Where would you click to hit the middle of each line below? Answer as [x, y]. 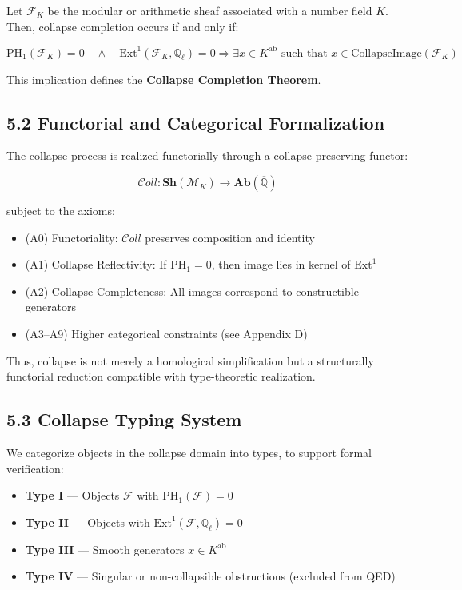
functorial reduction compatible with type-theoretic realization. [161, 376]
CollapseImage [386, 53]
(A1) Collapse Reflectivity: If [96, 264]
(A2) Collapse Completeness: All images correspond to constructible [192, 291]
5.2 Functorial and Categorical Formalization [196, 122]
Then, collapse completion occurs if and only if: [123, 26]
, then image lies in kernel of [281, 264]
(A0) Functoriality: [72, 237]
